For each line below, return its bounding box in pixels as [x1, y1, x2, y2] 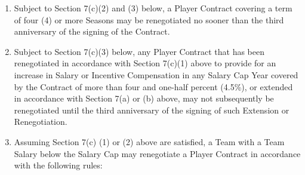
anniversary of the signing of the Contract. [14, 25, 170, 38]
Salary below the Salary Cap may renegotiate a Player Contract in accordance [14, 147, 301, 159]
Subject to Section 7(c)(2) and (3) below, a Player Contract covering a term [14, 2, 292, 14]
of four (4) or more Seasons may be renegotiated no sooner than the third [14, 13, 284, 26]
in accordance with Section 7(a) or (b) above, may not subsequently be [14, 92, 274, 105]
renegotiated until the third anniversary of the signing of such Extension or [14, 103, 289, 116]
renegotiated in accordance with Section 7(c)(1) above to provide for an [14, 57, 276, 69]
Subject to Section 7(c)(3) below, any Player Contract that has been [14, 45, 264, 57]
